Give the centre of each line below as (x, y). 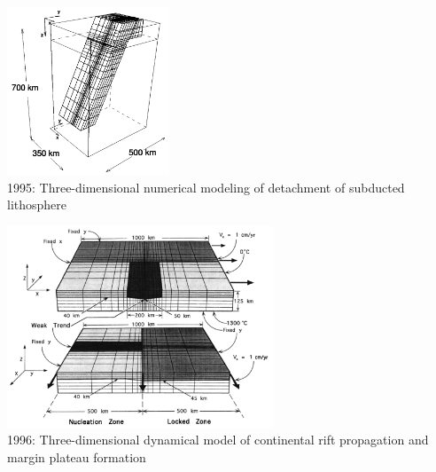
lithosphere (37, 205)
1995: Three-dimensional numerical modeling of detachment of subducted (206, 187)
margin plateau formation (77, 456)
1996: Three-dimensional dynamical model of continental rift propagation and (218, 440)
